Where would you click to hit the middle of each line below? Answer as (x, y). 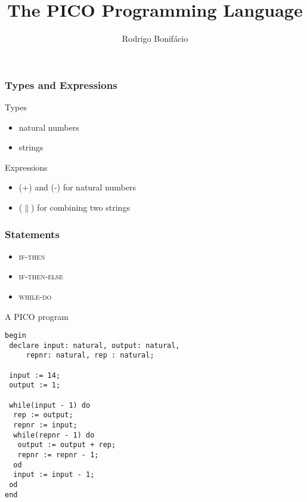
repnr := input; (45, 425)
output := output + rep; (67, 445)
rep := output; (43, 415)
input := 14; (35, 375)
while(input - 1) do (50, 405)
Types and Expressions (61, 84)
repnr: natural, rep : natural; (90, 355)
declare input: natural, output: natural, (94, 345)
